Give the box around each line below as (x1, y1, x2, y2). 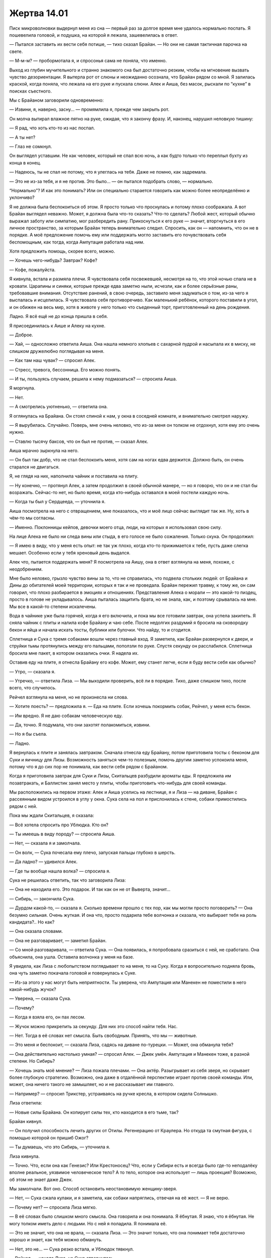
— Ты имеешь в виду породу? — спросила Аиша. (9, 831, 115, 837)
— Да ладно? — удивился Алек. (9, 858, 78, 865)
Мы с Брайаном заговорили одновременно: (9, 97, 104, 103)
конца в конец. (9, 160, 41, 166)
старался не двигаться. (9, 463, 60, 470)
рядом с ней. (9, 803, 38, 809)
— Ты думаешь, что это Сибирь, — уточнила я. (9, 1144, 110, 1150)
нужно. (9, 429, 25, 435)
